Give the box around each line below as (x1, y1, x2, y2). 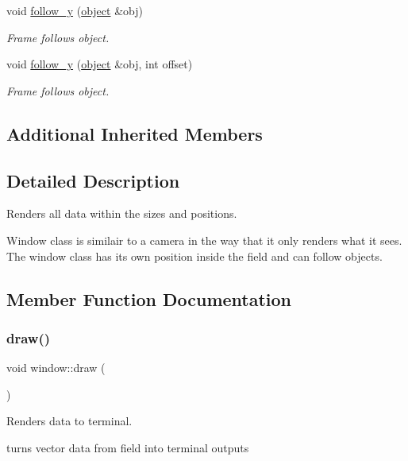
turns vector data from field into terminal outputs (6, 439, 249, 455)
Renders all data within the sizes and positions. (6, 205, 237, 222)
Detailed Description (6, 168, 180, 192)
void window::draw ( (6, 359, 106, 376)
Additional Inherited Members (6, 121, 263, 145)
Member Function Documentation (6, 286, 292, 311)
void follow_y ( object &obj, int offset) (6, 56, 193, 72)
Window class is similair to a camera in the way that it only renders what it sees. (6, 231, 402, 248)
